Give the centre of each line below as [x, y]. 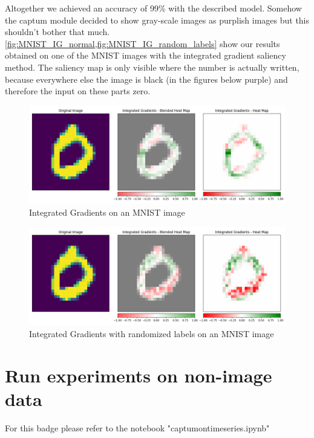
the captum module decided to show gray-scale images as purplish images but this [157, 20]
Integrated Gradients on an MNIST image [107, 212]
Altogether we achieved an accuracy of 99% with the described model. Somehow [153, 8]
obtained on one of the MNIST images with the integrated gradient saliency [146, 55]
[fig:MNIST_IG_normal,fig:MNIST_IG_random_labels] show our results [142, 43]
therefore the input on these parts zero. [78, 91]
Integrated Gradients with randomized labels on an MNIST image [152, 333]
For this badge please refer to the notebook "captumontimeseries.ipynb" [137, 427]
